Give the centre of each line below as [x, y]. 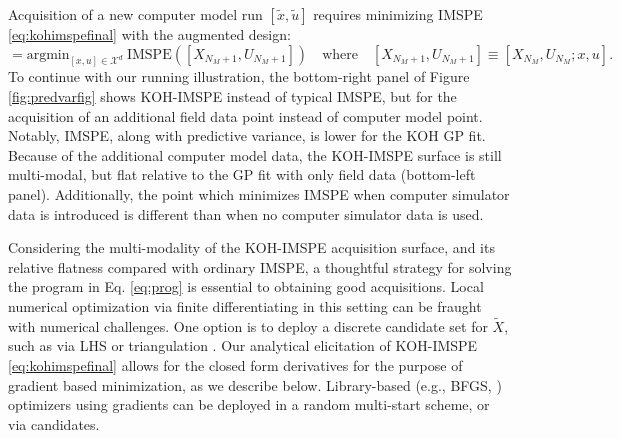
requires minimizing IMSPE [398, 14]
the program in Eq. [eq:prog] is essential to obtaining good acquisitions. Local [246, 286]
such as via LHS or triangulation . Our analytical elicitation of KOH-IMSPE [243, 345]
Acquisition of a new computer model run [135, 14]
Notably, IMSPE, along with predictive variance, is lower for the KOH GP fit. [247, 135]
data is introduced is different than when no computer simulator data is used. [246, 213]
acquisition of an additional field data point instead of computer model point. [245, 115]
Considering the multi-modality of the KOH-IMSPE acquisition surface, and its [251, 247]
